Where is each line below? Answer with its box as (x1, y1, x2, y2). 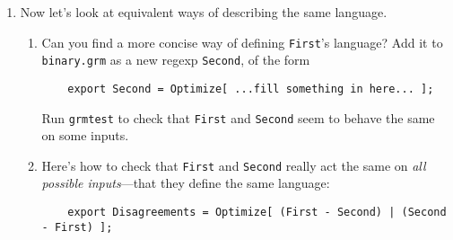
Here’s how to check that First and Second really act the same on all (41, 156, 426, 174)
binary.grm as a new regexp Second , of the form (41, 50, 310, 69)
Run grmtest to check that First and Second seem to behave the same (41, 108, 435, 127)
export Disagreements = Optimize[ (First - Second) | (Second (67, 206, 447, 219)
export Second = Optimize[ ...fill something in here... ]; (67, 82, 434, 95)
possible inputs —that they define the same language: (41, 173, 330, 192)
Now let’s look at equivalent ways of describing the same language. (20, 3, 388, 21)
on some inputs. (41, 126, 129, 145)
